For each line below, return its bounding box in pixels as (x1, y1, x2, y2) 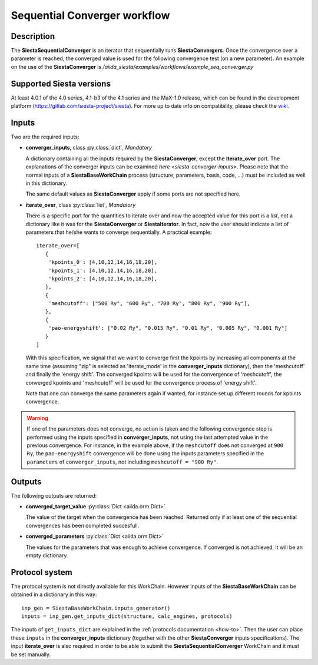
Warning (26, 414, 48, 421)
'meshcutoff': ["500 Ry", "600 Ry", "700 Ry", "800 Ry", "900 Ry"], (48, 300, 250, 307)
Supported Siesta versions (11, 78, 111, 88)
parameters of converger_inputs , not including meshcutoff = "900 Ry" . (26, 458, 218, 465)
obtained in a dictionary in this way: (11, 591, 97, 598)
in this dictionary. (25, 180, 68, 187)
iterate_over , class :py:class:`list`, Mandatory (25, 201, 136, 209)
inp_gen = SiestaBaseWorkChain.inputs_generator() (21, 604, 171, 611)
